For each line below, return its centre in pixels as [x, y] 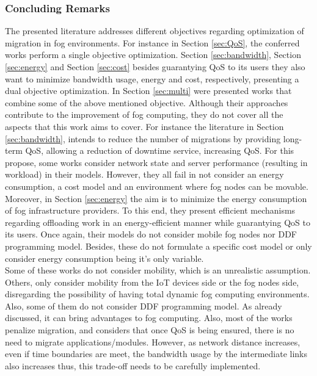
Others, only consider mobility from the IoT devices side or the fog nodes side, [152, 282]
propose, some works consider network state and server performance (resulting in [156, 162]
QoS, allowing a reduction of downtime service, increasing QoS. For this [160, 150]
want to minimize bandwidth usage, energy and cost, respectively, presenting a [152, 78]
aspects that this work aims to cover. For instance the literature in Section [144, 126]
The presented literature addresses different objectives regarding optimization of [155, 31]
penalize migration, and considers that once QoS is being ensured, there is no [150, 330]
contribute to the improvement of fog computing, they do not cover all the [144, 114]
